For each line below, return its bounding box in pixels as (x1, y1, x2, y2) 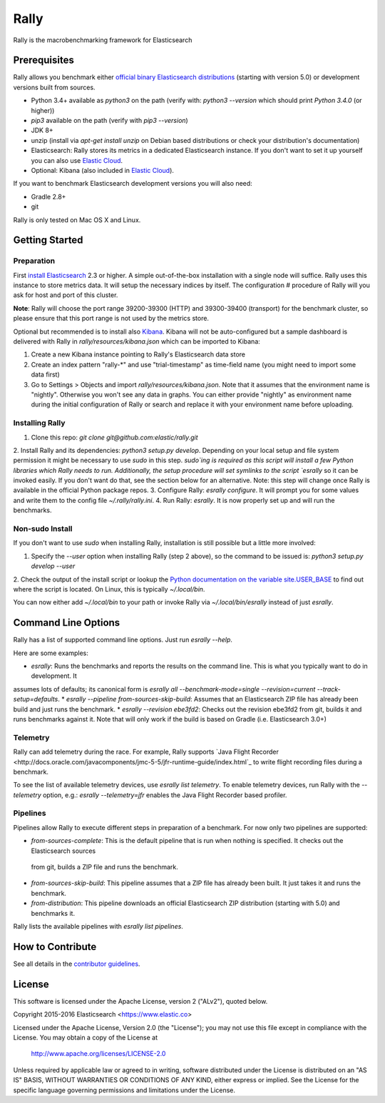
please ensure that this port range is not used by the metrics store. (13, 314, 210, 323)
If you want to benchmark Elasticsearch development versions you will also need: (13, 179, 252, 188)
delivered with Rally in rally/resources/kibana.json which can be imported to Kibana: (13, 337, 260, 346)
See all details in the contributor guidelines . (13, 959, 140, 968)
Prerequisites (13, 54, 74, 66)
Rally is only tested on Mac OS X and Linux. (13, 215, 141, 224)
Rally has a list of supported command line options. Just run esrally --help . (13, 636, 233, 644)
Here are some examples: (13, 649, 89, 657)
